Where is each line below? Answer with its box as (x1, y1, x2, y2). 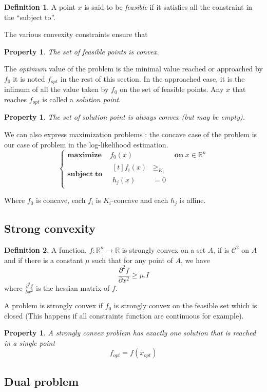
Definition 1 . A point (4, 2, 75, 12)
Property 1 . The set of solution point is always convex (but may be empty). (4, 111, 245, 122)
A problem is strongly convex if (4, 300, 103, 311)
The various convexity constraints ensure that (4, 29, 148, 40)
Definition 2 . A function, (4, 244, 87, 255)
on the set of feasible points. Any (120, 84, 224, 95)
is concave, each (35, 195, 86, 206)
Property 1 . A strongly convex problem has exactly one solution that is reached (4, 327, 256, 338)
